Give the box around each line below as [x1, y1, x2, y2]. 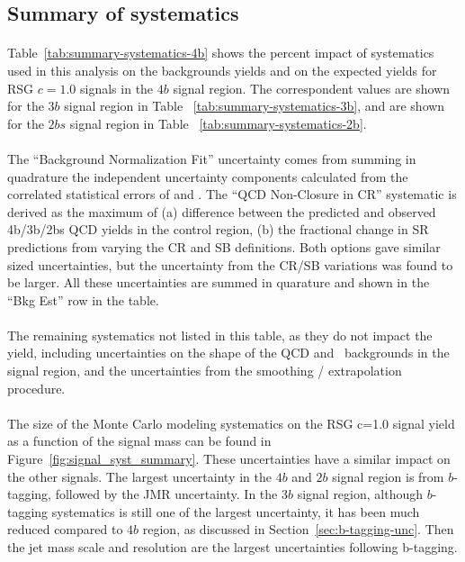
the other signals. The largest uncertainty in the [7, 467, 272, 485]
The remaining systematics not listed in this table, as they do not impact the [7, 325, 433, 344]
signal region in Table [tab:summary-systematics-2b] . [69, 113, 367, 132]
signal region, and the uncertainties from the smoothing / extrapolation [7, 361, 402, 380]
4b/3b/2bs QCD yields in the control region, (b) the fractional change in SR [7, 220, 429, 239]
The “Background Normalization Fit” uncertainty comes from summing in [7, 149, 416, 168]
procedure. [7, 378, 66, 397]
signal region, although [297, 485, 424, 503]
